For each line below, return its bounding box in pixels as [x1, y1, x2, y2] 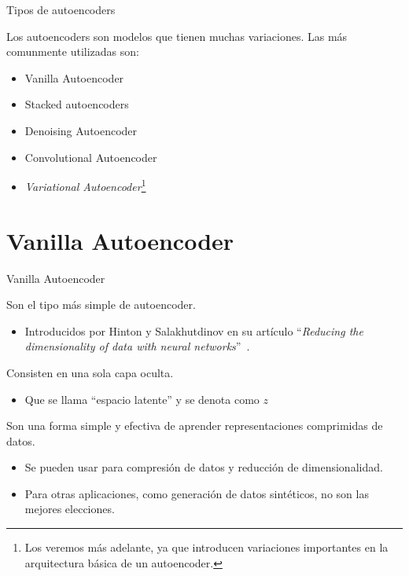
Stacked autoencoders [24, 96, 129, 112]
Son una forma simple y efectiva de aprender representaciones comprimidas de [6, 417, 383, 434]
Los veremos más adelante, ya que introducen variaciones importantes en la [24, 539, 389, 556]
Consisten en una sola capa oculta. [6, 364, 174, 380]
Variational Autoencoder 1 [24, 176, 146, 194]
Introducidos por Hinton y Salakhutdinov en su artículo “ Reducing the [24, 322, 363, 339]
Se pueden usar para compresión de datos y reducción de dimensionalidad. [24, 459, 383, 475]
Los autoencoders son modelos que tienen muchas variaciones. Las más [6, 28, 348, 44]
